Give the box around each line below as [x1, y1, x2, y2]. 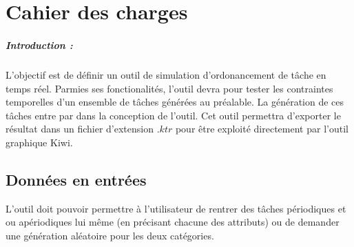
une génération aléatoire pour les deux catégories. [6, 228, 214, 242]
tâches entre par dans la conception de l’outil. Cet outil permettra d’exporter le [6, 108, 341, 122]
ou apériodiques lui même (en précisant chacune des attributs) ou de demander [6, 215, 340, 229]
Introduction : [6, 37, 73, 52]
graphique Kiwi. [6, 135, 73, 149]
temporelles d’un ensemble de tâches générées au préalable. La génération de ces [6, 95, 344, 109]
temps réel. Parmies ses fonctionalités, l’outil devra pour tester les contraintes [6, 81, 333, 95]
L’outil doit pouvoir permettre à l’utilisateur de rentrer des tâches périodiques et [6, 201, 346, 215]
